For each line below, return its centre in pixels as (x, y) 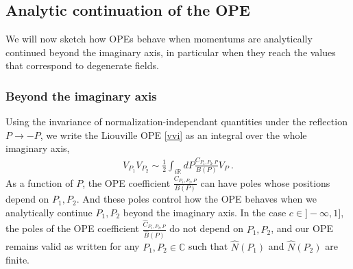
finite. (18, 260)
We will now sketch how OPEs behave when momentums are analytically (159, 39)
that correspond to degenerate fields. (82, 65)
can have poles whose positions (265, 182)
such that (208, 246)
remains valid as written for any (73, 246)
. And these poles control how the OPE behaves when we (196, 199)
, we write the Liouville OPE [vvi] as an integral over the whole (173, 134)
